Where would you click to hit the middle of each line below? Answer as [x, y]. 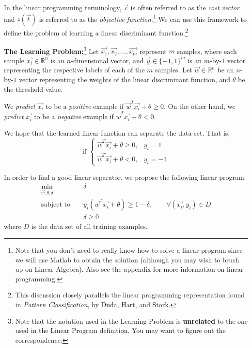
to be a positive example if [85, 106]
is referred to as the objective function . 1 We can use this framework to [143, 18]
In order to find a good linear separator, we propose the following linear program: [125, 177]
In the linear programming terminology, [63, 7]
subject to [56, 205]
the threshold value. [33, 89]
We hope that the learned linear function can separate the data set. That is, [117, 132]
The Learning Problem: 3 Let [51, 50]
